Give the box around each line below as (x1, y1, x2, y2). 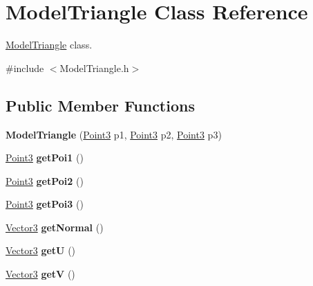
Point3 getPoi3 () (6, 197, 84, 211)
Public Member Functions (6, 94, 195, 116)
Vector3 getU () (6, 243, 76, 258)
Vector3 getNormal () (6, 220, 104, 234)
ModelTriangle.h (59, 60, 129, 75)
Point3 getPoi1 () (6, 150, 84, 165)
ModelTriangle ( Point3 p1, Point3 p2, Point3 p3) (6, 127, 222, 141)
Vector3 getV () (6, 267, 75, 281)
